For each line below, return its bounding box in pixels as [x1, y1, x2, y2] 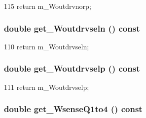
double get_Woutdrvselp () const [4, 62, 140, 75]
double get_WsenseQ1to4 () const [4, 103, 143, 115]
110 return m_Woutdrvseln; [4, 41, 89, 51]
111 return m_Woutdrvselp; [4, 81, 89, 92]
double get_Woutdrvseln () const [4, 22, 140, 34]
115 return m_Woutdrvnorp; [4, 1, 91, 11]
